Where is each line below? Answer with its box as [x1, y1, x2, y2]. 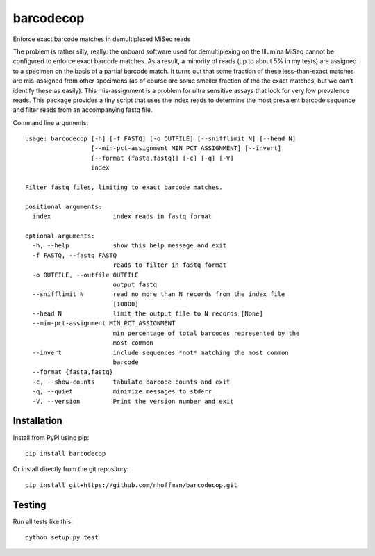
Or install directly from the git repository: [12, 465, 129, 473]
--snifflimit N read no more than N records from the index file [32, 291, 285, 298]
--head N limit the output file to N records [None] [32, 310, 263, 318]
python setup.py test [25, 533, 99, 541]
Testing [12, 499, 47, 511]
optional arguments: [25, 231, 95, 240]
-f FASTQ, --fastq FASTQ [32, 251, 117, 259]
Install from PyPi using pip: [12, 433, 90, 441]
